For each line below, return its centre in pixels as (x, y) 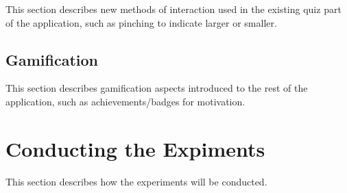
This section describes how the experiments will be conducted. (136, 181)
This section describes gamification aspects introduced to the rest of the (157, 88)
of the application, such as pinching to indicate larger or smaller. (141, 22)
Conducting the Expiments (135, 148)
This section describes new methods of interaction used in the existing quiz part (173, 9)
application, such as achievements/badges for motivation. (125, 101)
